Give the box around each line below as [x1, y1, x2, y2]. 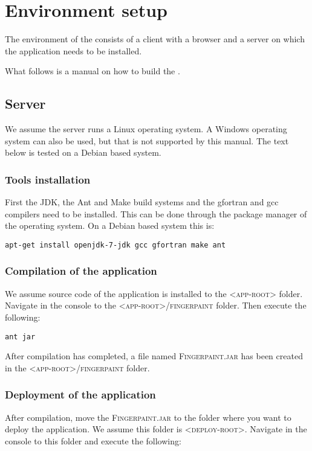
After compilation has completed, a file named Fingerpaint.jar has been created [5, 350, 303, 362]
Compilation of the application [5, 263, 157, 278]
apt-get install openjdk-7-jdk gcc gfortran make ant [5, 240, 226, 249]
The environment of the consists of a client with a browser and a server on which [5, 33, 305, 45]
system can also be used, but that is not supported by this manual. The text [5, 134, 289, 147]
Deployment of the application [5, 387, 156, 402]
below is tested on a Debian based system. [5, 146, 161, 159]
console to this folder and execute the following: [5, 434, 181, 447]
